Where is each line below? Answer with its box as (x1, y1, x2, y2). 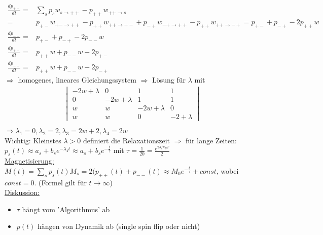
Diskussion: (5, 187, 40, 198)
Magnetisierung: (5, 155, 54, 166)
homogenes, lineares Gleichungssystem (18, 74, 136, 85)
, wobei (216, 165, 239, 176)
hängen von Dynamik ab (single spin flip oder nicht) (38, 221, 200, 231)
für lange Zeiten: (186, 135, 237, 145)
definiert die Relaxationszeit (83, 135, 170, 145)
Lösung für (152, 74, 186, 85)
